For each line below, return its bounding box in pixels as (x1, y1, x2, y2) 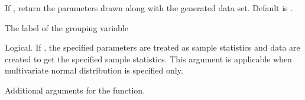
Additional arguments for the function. (5, 84, 145, 96)
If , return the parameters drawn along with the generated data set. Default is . (5, 2, 293, 14)
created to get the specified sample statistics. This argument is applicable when (5, 52, 292, 65)
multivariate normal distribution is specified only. (5, 64, 183, 76)
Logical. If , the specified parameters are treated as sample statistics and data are (5, 41, 300, 54)
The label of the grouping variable (5, 21, 128, 34)
